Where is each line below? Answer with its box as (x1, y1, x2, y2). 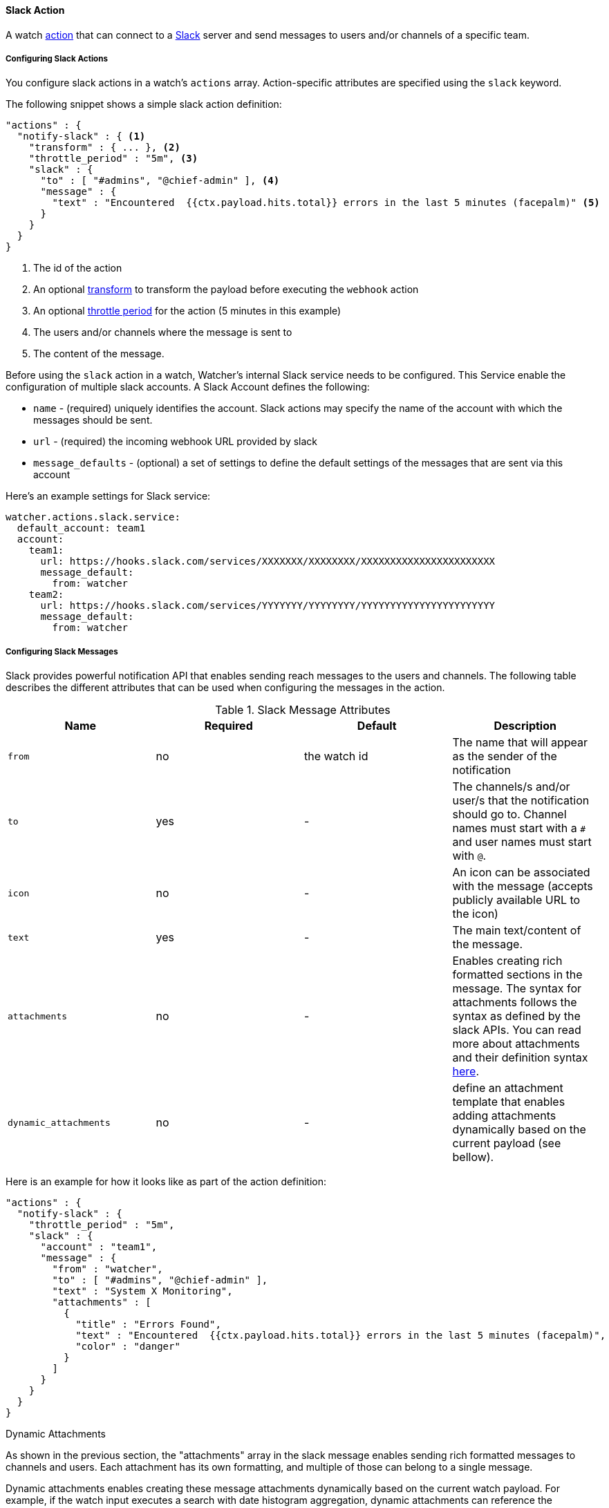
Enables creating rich (452, 954, 563, 968)
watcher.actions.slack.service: (6, 511, 180, 523)
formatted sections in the (452, 968, 583, 982)
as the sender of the (452, 749, 557, 764)
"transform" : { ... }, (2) (28, 142, 180, 153)
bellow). (452, 1150, 494, 1165)
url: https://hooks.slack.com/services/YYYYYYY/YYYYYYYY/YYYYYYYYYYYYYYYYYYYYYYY (40, 600, 496, 612)
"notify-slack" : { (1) (17, 131, 146, 142)
